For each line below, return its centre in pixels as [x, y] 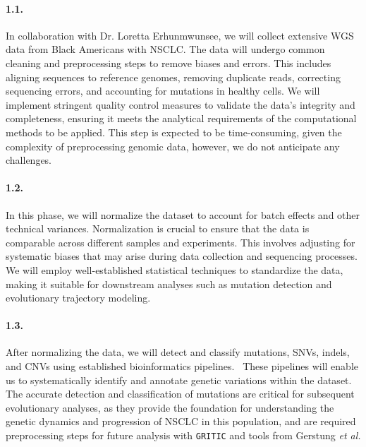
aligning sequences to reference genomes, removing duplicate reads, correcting [173, 77]
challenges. [29, 160]
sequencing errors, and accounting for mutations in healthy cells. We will [163, 91]
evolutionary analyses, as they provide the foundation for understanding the [170, 407]
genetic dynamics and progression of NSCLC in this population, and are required [181, 421]
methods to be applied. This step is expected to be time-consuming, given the [174, 132]
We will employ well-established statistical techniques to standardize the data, [175, 269]
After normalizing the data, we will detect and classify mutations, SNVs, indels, [178, 352]
